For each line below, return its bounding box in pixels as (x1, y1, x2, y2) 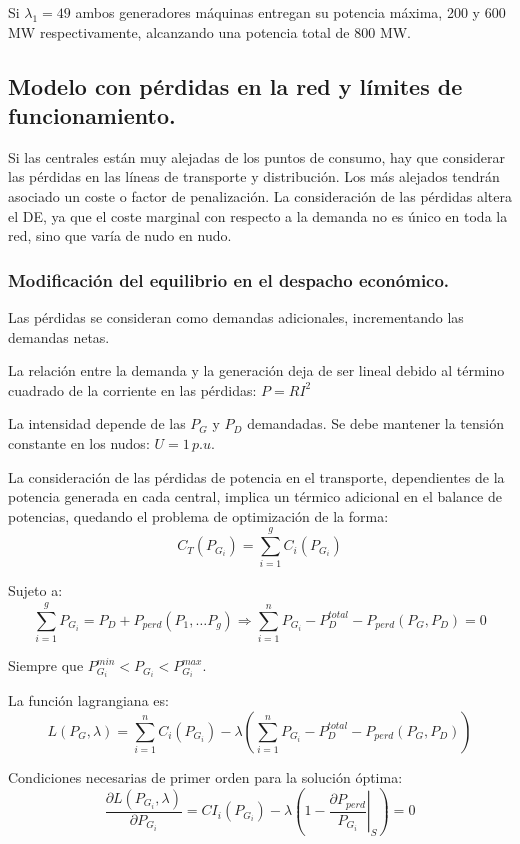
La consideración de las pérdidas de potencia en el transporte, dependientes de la (8, 466, 505, 487)
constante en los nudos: (8, 432, 150, 453)
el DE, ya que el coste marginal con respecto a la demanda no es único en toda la (8, 205, 508, 226)
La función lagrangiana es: (8, 690, 169, 711)
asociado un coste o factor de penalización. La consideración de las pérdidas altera (8, 185, 512, 206)
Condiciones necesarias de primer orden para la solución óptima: (8, 766, 403, 787)
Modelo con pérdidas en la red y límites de (8, 70, 463, 101)
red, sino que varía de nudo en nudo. (8, 225, 232, 246)
